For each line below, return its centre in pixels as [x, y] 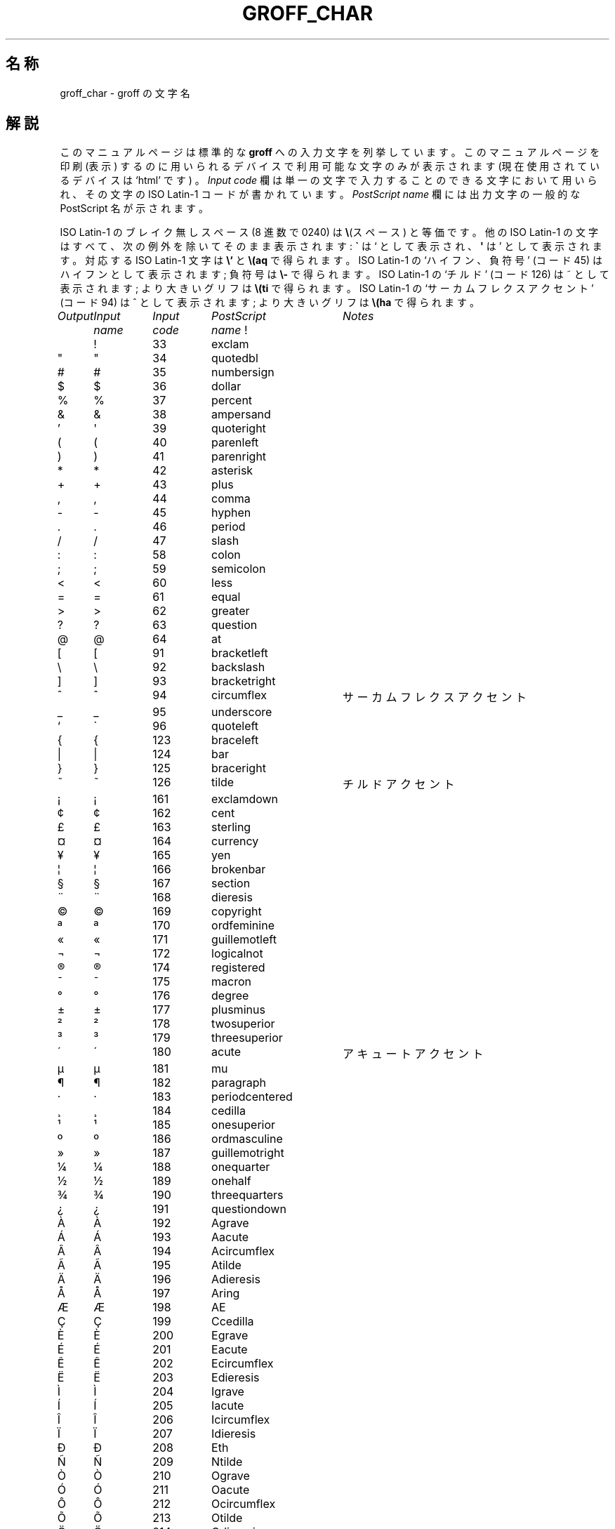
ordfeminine [243, 926]
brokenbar [239, 869]
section [231, 883]
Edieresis [236, 1378]
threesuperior [247, 1038]
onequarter [241, 1167]
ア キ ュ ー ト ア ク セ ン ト [413, 1054]
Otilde [227, 1518]
